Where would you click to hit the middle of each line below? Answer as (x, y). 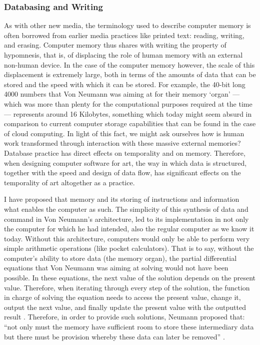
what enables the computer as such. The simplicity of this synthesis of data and (126, 209)
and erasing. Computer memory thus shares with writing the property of (115, 45)
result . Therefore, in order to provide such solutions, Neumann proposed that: (124, 317)
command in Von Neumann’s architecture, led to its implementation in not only (126, 219)
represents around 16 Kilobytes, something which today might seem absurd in (132, 113)
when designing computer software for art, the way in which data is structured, (125, 162)
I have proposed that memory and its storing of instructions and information (122, 199)
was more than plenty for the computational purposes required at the (130, 103)
